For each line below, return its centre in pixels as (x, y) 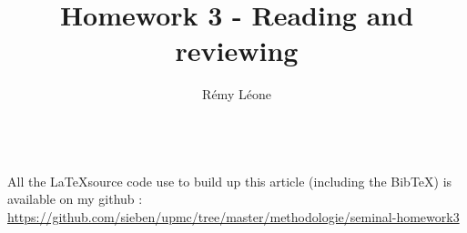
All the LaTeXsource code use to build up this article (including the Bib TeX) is (230, 181)
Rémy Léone (237, 94)
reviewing (237, 51)
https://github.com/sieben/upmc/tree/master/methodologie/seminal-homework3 (233, 216)
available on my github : (75, 199)
